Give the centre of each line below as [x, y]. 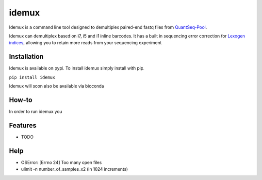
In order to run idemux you [36, 111]
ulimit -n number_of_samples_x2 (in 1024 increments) [74, 169]
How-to [21, 100]
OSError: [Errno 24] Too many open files [61, 162]
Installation [26, 57]
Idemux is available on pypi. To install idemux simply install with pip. [77, 68]
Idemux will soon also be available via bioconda [57, 86]
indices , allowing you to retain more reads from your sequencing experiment [85, 43]
